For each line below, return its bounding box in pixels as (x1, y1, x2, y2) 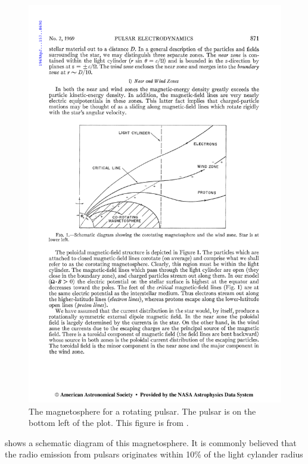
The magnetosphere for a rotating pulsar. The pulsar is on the (29, 405, 256, 417)
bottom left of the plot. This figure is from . (29, 416, 189, 429)
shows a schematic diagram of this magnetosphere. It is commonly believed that (5, 436, 297, 449)
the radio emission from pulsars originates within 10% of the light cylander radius (5, 448, 303, 460)
